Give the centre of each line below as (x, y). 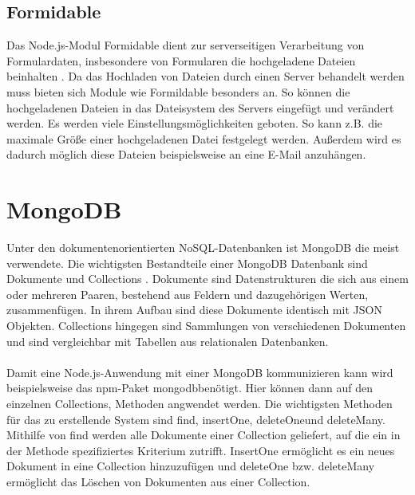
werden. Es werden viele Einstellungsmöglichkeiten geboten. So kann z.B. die (195, 123)
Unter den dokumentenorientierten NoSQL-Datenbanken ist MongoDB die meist (203, 247)
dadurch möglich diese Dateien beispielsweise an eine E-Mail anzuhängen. (186, 154)
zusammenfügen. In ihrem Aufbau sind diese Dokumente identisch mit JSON (194, 310)
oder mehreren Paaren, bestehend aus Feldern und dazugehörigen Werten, (188, 294)
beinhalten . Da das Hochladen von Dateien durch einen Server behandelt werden (206, 76)
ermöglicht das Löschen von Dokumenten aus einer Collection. (158, 481)
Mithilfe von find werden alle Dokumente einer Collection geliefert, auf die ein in (204, 435)
